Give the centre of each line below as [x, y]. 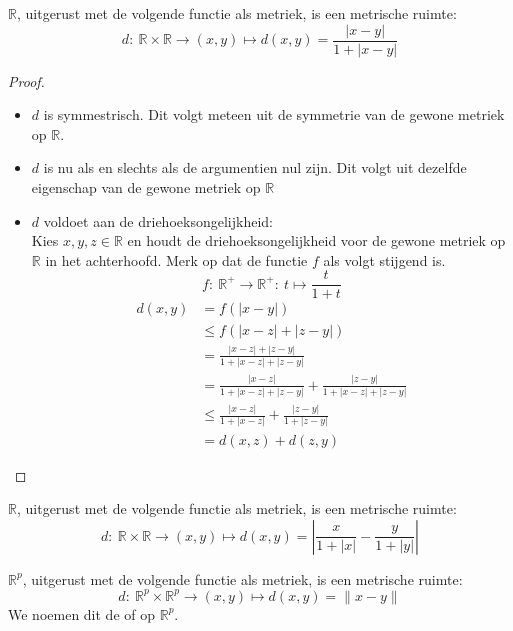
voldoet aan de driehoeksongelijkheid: [158, 220]
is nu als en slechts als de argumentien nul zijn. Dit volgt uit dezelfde [255, 167]
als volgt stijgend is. [384, 259]
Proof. [26, 80]
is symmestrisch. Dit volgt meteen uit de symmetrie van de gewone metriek [274, 114]
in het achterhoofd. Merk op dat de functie [176, 259]
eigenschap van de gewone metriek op [146, 187]
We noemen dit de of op [81, 613]
